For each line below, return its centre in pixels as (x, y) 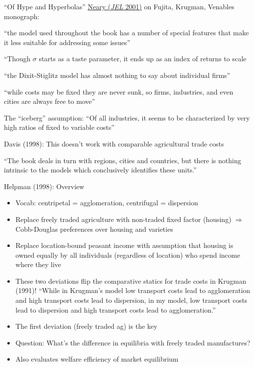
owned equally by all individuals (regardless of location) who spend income (128, 255)
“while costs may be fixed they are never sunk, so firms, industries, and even (119, 91)
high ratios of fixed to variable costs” (59, 127)
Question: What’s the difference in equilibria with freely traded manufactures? (133, 342)
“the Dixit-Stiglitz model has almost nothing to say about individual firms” (117, 75)
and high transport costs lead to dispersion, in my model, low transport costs (131, 300)
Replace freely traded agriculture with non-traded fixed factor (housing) (123, 219)
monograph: (22, 16)
